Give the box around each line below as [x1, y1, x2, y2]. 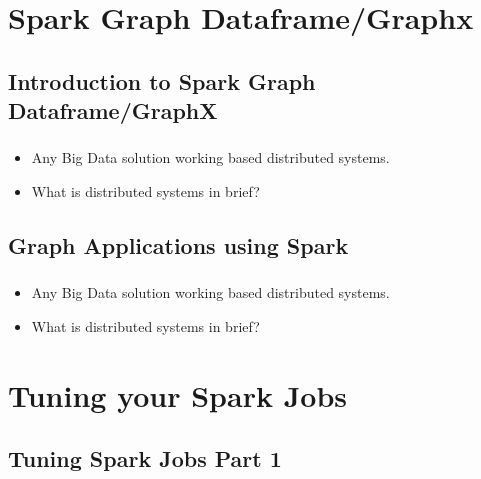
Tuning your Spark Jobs [8, 374, 347, 415]
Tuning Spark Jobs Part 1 [8, 443, 282, 474]
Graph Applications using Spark [8, 230, 349, 261]
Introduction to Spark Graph [8, 65, 316, 96]
